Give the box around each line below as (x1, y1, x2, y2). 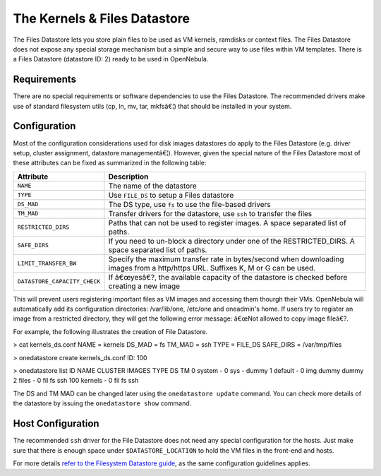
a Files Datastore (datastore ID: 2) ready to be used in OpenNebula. (13, 55, 209, 64)
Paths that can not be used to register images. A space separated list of (108, 218, 347, 227)
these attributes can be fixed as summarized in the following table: (13, 159, 207, 167)
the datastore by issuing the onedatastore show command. (13, 399, 192, 407)
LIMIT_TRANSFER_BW (17, 260, 77, 268)
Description (108, 172, 149, 182)
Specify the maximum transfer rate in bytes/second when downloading (108, 254, 344, 264)
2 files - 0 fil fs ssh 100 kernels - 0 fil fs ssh (13, 376, 139, 385)
